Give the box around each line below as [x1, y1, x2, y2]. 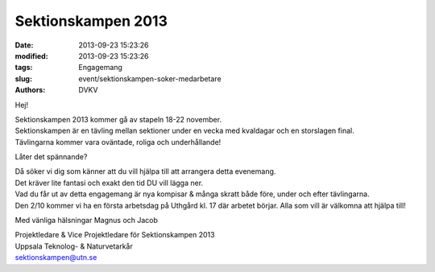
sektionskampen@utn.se [14, 253, 97, 262]
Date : [14, 40, 34, 50]
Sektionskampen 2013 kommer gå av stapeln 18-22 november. [14, 114, 222, 124]
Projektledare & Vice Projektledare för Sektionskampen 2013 [14, 230, 215, 240]
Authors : [14, 85, 46, 95]
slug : [14, 73, 32, 84]
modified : [14, 51, 48, 60]
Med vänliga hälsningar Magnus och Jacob [14, 216, 159, 225]
